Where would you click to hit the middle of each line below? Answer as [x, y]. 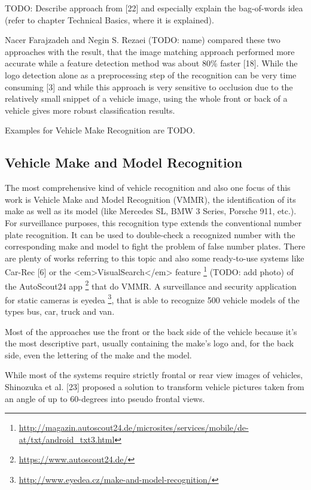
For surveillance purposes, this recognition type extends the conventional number [153, 222]
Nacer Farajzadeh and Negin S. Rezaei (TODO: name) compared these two [143, 40]
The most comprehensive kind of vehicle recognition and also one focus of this [148, 188]
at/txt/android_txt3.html [67, 439]
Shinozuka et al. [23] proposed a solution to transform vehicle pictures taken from [155, 387]
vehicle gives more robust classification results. [90, 110]
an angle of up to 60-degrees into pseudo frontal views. [105, 398]
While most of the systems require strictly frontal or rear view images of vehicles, [154, 375]
